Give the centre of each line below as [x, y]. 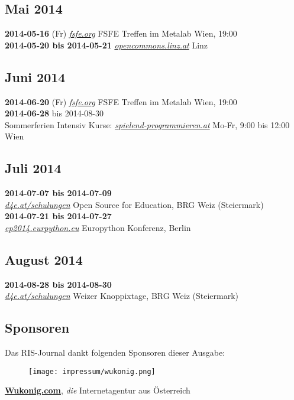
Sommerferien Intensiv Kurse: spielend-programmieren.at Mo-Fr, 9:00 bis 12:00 [147, 124]
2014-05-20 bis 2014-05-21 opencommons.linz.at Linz [106, 45]
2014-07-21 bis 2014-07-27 [58, 216]
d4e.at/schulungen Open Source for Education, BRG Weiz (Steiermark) [134, 204]
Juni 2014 [35, 77]
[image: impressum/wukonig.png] [92, 371]
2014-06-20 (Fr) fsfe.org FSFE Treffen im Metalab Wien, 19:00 [121, 101]
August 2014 [44, 259]
